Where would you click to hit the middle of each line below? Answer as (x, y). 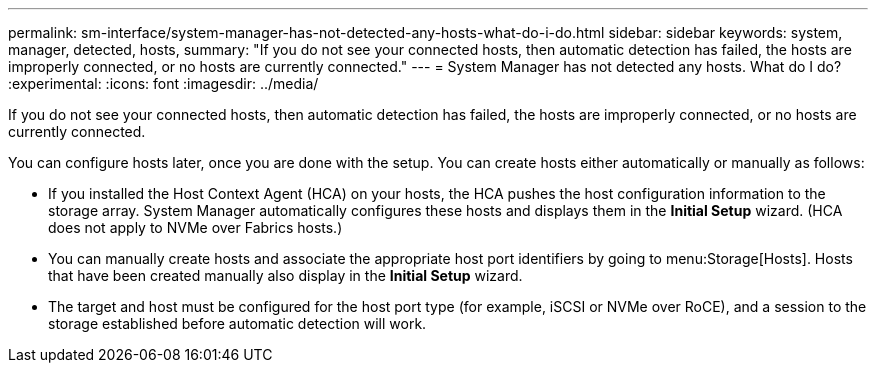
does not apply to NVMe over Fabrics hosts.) (195, 227)
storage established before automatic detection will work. (237, 323)
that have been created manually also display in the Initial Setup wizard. (285, 275)
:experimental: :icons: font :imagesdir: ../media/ (163, 83)
